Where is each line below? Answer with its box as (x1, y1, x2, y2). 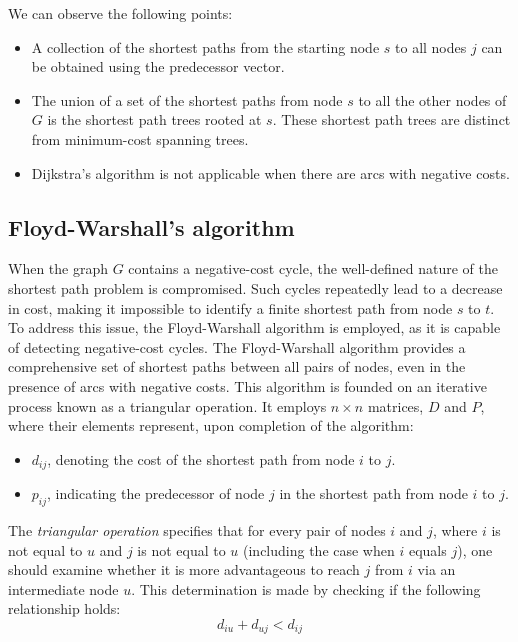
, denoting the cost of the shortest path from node (47, 448, 355, 469)
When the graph (8, 258, 109, 279)
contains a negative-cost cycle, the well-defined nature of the (128, 258, 498, 279)
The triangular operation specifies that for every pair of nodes (8, 519, 386, 540)
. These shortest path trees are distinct (272, 109, 511, 130)
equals (408, 539, 447, 560)
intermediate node (8, 578, 119, 599)
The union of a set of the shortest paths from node (31, 89, 343, 110)
